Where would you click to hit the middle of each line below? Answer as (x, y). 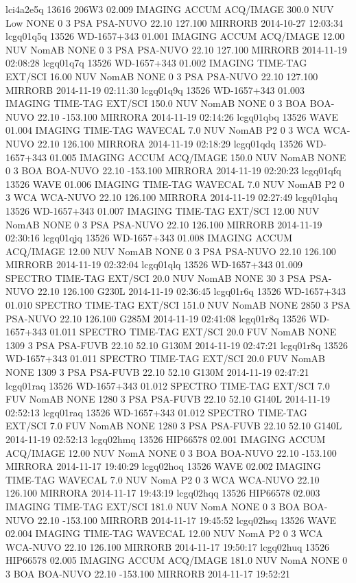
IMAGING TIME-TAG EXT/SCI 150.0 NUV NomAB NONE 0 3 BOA (156, 103)
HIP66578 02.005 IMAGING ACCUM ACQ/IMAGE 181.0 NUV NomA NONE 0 (177, 560)
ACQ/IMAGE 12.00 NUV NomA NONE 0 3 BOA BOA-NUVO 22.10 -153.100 (171, 452)
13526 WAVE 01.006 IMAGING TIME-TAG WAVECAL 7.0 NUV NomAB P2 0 (175, 183)
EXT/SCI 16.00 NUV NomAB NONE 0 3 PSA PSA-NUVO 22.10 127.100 (162, 76)
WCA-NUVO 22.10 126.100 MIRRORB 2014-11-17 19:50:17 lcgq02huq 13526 (168, 546)
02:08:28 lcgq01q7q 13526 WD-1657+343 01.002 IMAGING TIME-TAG (156, 63)
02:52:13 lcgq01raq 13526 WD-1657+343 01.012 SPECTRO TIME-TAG (156, 412)
